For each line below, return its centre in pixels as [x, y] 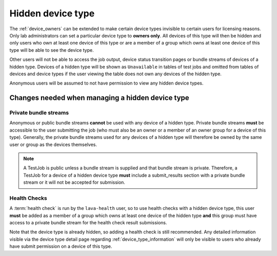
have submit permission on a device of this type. [61, 246]
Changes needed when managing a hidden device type [99, 98]
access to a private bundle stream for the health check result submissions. [88, 223]
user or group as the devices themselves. [53, 144]
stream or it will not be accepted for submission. [74, 182]
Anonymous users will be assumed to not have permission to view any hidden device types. [106, 83]
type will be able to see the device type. [52, 50]
